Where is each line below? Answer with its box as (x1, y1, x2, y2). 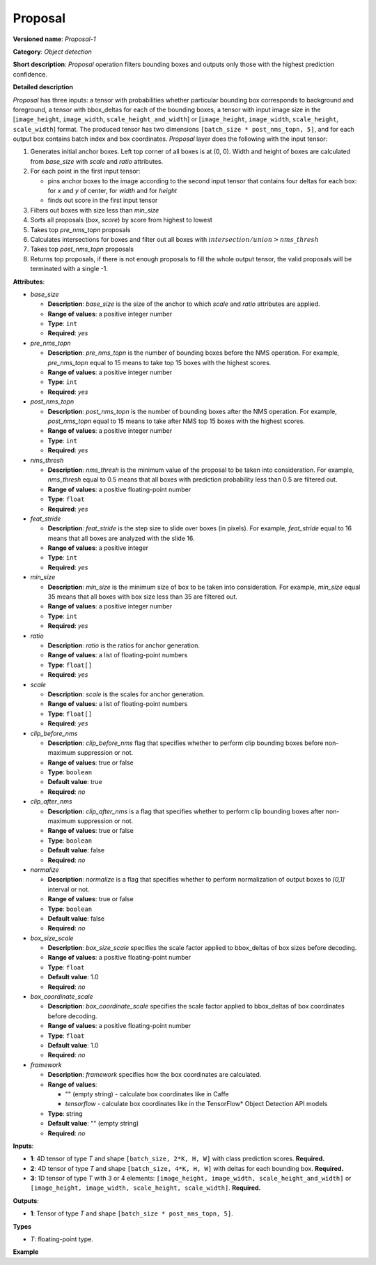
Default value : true (47, 778, 102, 786)
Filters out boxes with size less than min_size (30, 206, 159, 214)
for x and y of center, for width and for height (47, 187, 178, 195)
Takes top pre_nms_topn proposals (30, 225, 131, 233)
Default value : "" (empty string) (47, 1119, 139, 1128)
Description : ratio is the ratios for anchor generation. (47, 641, 200, 650)
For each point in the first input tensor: (30, 167, 141, 176)
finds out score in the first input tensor (47, 196, 158, 205)
